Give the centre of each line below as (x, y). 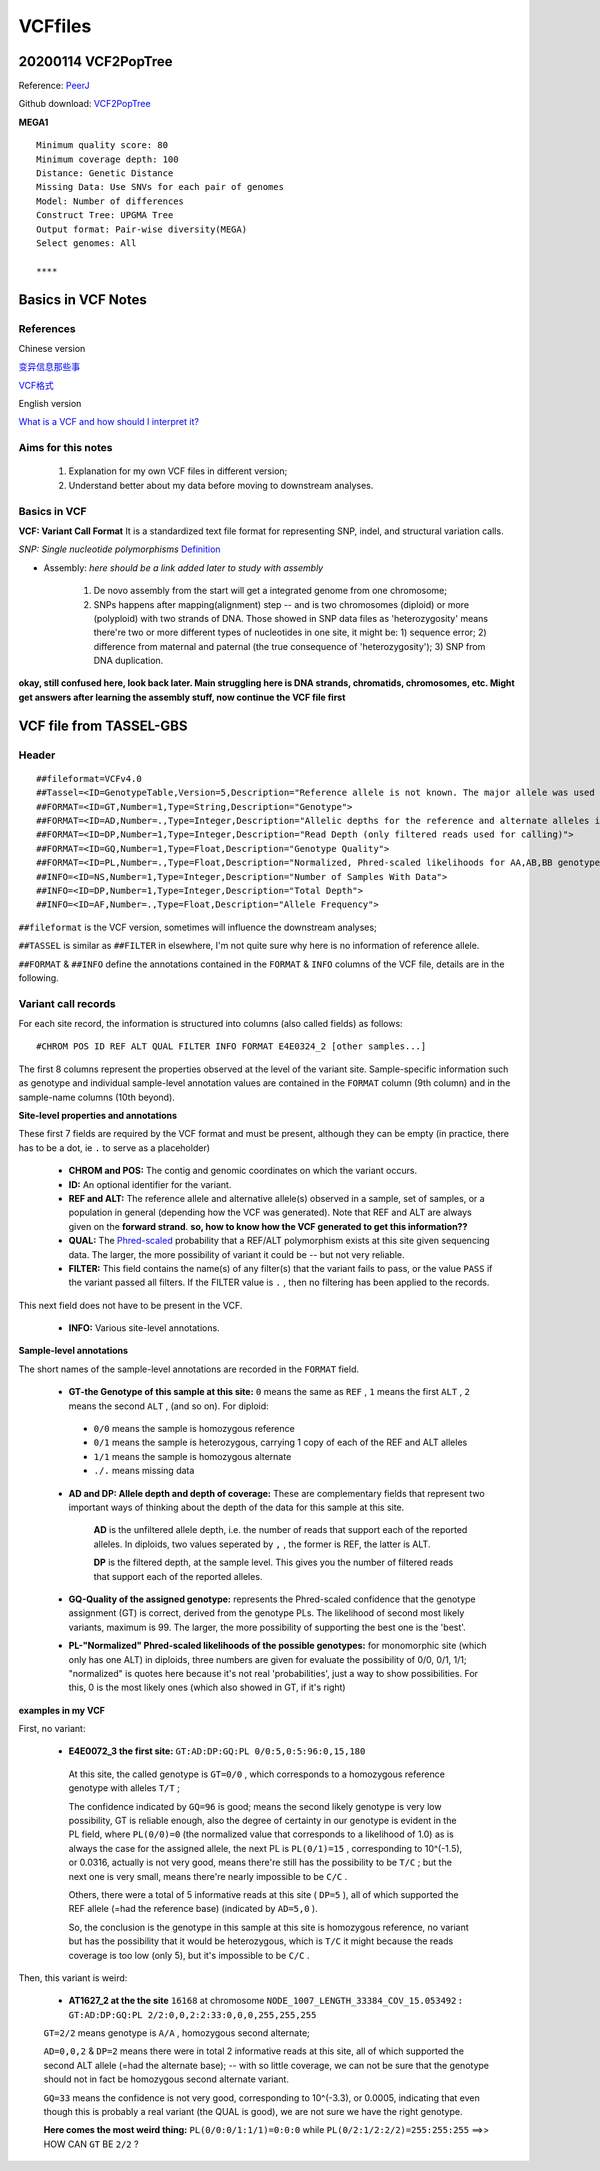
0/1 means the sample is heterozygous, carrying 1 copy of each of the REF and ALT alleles (280, 1442)
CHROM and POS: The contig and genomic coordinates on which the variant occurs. (243, 1171)
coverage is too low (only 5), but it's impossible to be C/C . (189, 1955)
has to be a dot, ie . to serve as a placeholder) (114, 1147)
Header (37, 755)
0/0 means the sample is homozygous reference (194, 1429)
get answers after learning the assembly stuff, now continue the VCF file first (182, 697)
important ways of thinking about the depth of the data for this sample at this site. (236, 1507)
